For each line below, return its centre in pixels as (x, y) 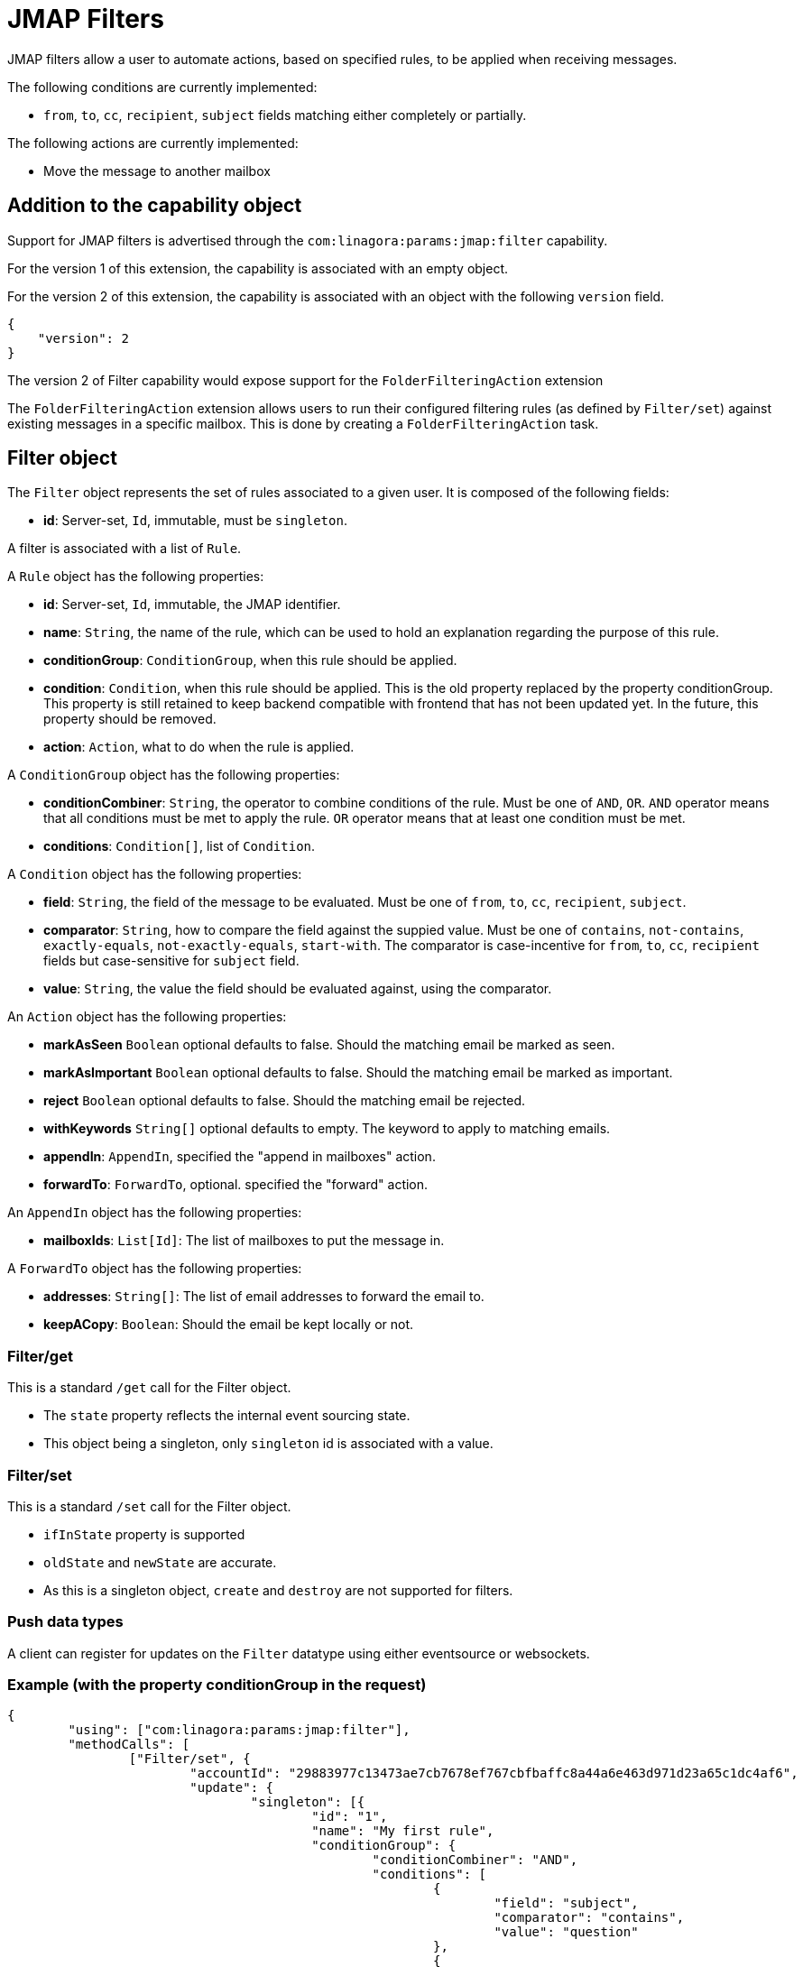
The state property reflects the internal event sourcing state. (227, 1416)
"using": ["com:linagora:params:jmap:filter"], (239, 1730)
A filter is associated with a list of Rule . (125, 549)
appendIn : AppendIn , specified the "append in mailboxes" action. (240, 1157)
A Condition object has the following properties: (155, 874)
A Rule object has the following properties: (136, 577)
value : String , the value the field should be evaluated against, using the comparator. (298, 989)
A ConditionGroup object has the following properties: (174, 775)
